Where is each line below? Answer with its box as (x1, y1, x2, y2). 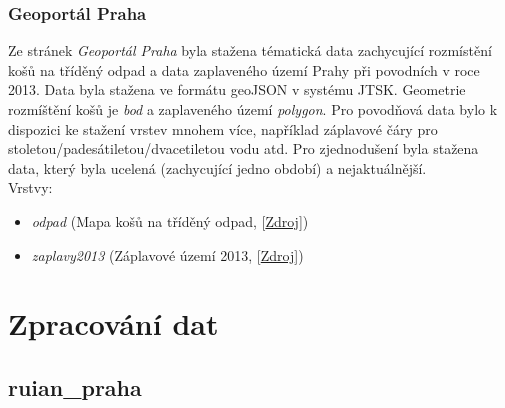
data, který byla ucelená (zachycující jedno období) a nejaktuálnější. (8, 157, 427, 178)
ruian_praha (8, 371, 142, 402)
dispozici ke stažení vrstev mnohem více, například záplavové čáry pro (8, 118, 438, 139)
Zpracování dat (8, 303, 219, 344)
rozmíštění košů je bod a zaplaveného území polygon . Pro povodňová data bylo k (8, 99, 498, 119)
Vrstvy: (8, 177, 53, 198)
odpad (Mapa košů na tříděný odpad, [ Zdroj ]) (31, 210, 309, 231)
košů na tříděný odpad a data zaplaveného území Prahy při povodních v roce (8, 59, 480, 80)
